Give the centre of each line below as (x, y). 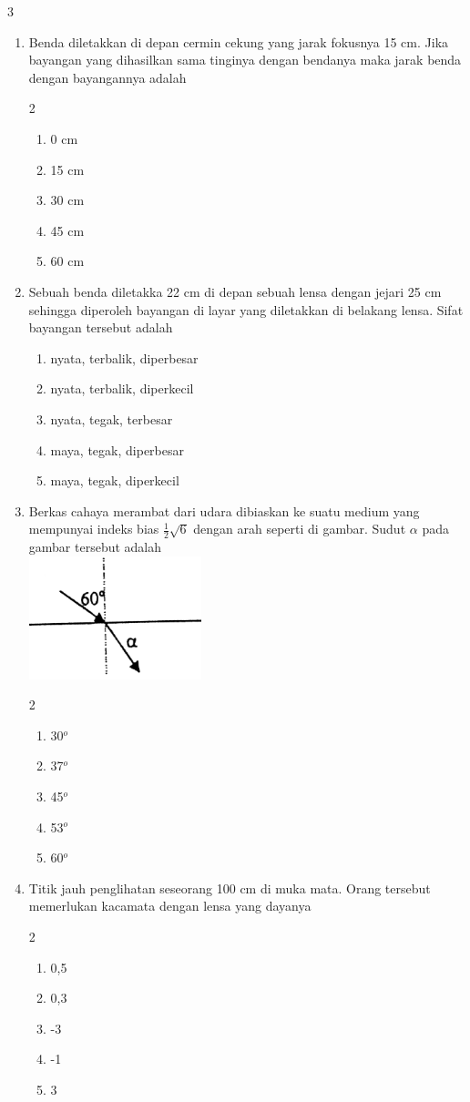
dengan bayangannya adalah (107, 77)
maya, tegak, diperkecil (115, 480)
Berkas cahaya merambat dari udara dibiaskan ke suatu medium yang (224, 510)
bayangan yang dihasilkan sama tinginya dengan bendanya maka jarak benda (245, 60)
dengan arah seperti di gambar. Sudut (300, 529)
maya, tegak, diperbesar (117, 449)
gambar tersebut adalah (95, 547)
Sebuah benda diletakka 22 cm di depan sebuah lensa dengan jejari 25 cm (235, 291)
